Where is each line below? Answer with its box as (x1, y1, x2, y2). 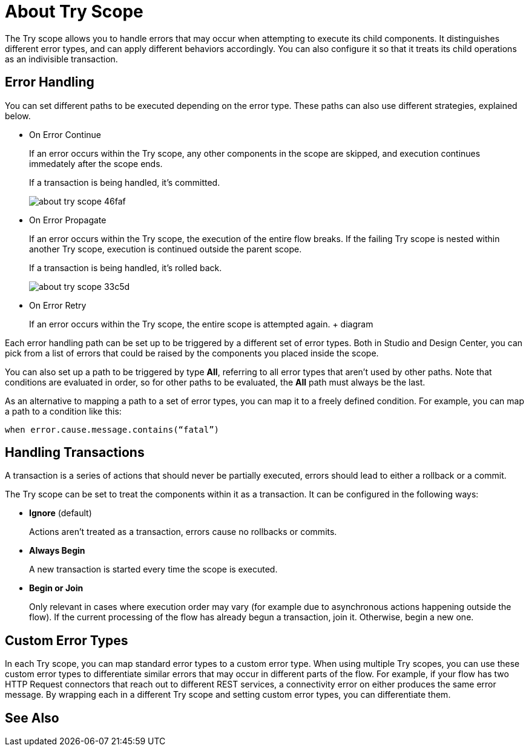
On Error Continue (29, 129, 102, 140)
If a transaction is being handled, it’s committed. (29, 177, 220, 188)
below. (5, 110, 31, 121)
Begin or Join (29, 583, 84, 594)
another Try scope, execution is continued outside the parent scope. (29, 243, 302, 254)
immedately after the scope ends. (29, 158, 163, 169)
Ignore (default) (29, 508, 92, 519)
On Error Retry (29, 300, 87, 310)
